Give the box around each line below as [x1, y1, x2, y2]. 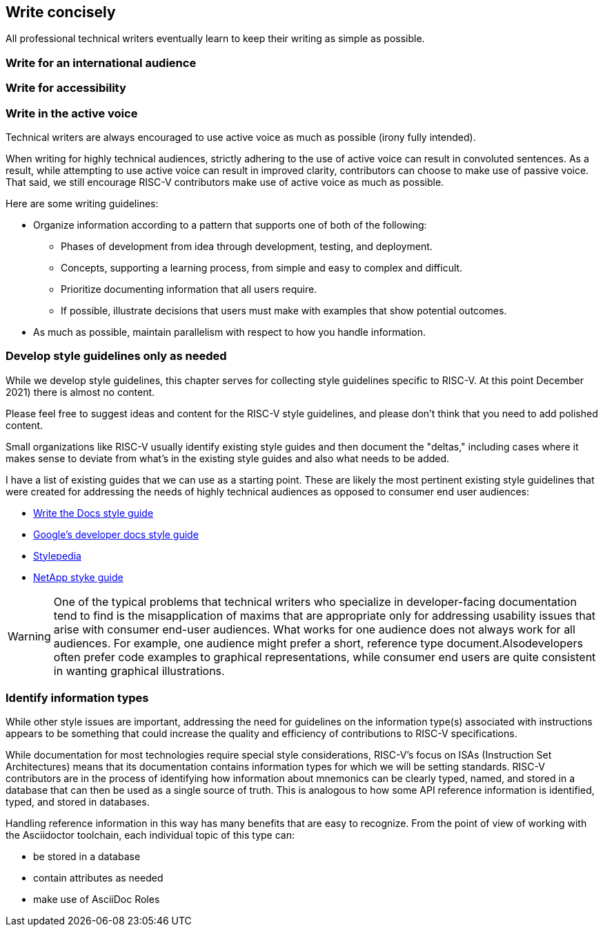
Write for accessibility [6, 81, 126, 95]
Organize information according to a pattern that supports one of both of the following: [33, 218, 427, 231]
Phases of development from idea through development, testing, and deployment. [61, 240, 433, 252]
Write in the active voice [6, 106, 138, 120]
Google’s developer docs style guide [33, 528, 199, 540]
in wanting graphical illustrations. [53, 663, 225, 678]
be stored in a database [33, 850, 141, 863]
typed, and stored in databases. [6, 796, 150, 808]
